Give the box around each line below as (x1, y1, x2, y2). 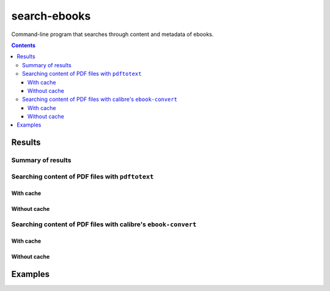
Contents (11, 42, 36, 49)
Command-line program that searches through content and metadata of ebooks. (11, 31, 214, 38)
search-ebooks (11, 9, 91, 23)
